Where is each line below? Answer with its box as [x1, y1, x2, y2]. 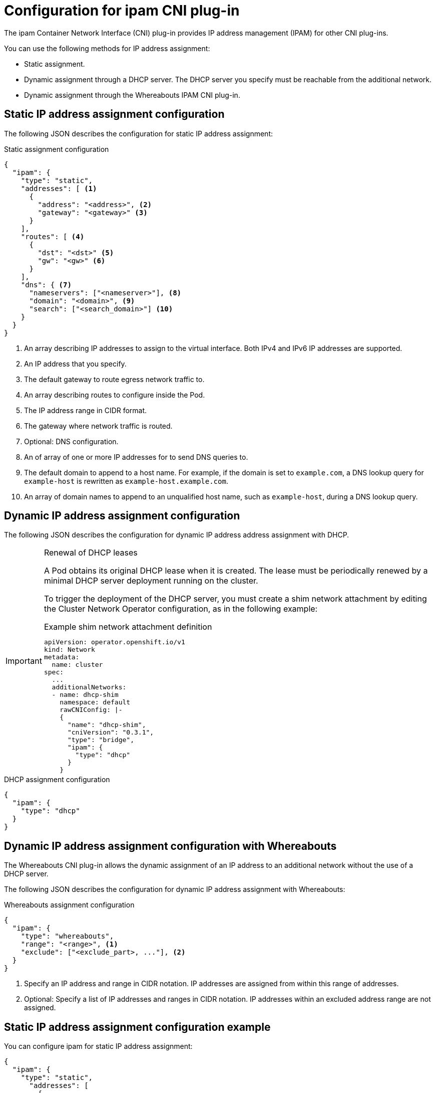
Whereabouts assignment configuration [4, 900, 135, 909]
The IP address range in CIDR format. [24, 406, 147, 415]
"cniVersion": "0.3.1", [67, 728, 154, 737]
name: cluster [52, 661, 103, 669]
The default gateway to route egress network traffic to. [24, 375, 205, 384]
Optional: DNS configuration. [24, 437, 119, 446]
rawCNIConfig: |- [60, 706, 123, 714]
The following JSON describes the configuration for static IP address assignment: [4, 129, 273, 138]
